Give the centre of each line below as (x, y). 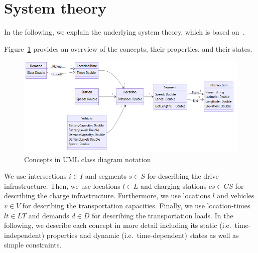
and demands (49, 215)
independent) (24, 235)
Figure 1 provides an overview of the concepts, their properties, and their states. (128, 48)
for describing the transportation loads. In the (163, 215)
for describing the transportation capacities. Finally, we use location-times (136, 205)
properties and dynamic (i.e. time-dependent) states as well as (143, 235)
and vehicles (236, 196)
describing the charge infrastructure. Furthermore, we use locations (107, 196)
